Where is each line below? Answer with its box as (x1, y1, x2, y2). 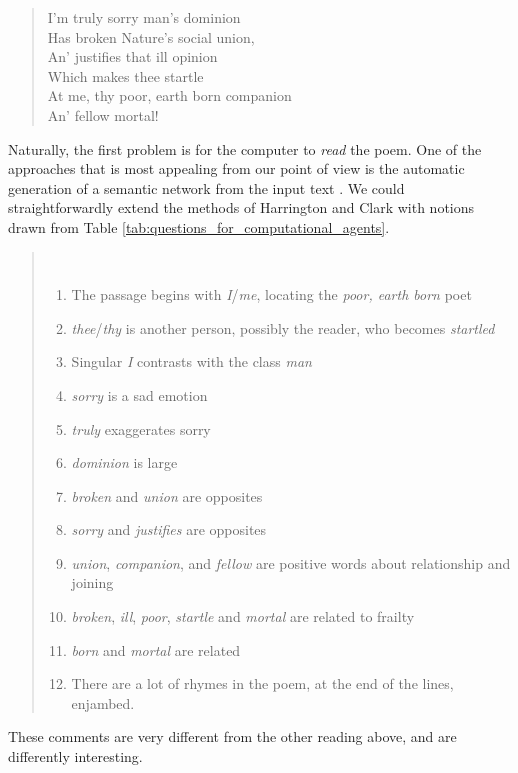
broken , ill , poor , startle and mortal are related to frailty (71, 606, 415, 627)
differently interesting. (8, 746, 143, 767)
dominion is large (71, 452, 178, 473)
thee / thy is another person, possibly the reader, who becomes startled (71, 317, 495, 338)
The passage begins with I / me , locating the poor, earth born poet (71, 284, 472, 305)
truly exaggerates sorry (71, 418, 211, 439)
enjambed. (71, 692, 135, 713)
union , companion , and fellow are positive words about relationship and (71, 552, 511, 573)
